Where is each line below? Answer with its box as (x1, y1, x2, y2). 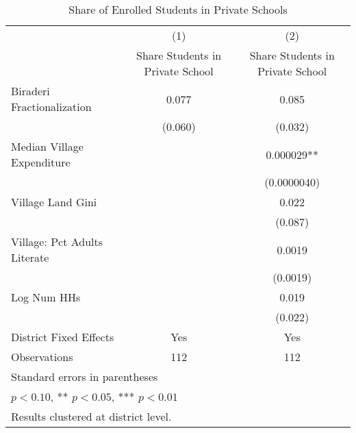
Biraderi (11, 83, 50, 99)
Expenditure (11, 154, 71, 170)
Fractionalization (11, 99, 92, 114)
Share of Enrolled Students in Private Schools (68, 1, 288, 17)
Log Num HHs (11, 289, 81, 305)
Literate (11, 249, 49, 265)
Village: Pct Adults (11, 234, 103, 249)
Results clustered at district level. (11, 408, 172, 424)
